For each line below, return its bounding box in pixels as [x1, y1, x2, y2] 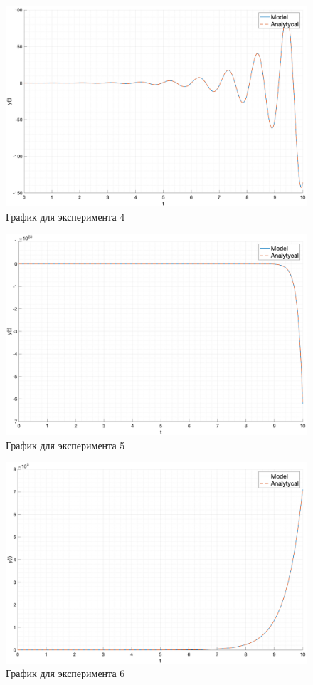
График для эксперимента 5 [6, 437, 125, 452]
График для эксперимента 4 [6, 209, 125, 224]
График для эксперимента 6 [6, 666, 125, 681]
